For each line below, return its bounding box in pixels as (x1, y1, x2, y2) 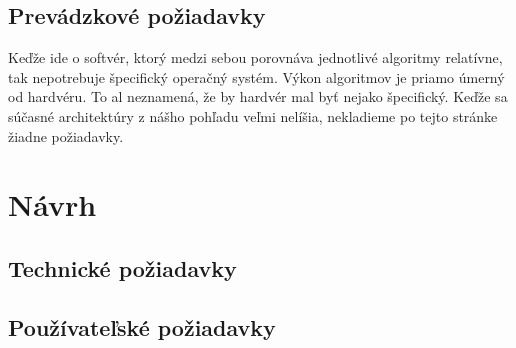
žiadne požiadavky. (8, 125, 124, 146)
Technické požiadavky (8, 252, 237, 283)
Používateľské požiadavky (8, 311, 276, 342)
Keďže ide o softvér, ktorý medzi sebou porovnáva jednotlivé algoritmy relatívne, (8, 47, 503, 68)
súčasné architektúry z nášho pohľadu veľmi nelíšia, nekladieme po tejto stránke (8, 105, 498, 126)
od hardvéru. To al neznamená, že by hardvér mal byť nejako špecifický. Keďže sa (8, 86, 508, 107)
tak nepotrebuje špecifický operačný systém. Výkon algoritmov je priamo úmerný (8, 66, 505, 87)
